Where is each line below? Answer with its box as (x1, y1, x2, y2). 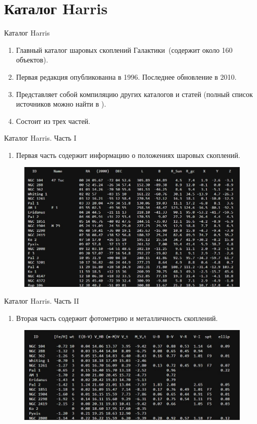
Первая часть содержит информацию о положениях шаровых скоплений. (16, 149, 240, 160)
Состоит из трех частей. (16, 115, 90, 126)
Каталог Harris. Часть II (4, 296, 79, 306)
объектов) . (16, 54, 48, 65)
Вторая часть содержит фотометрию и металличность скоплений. (16, 312, 218, 323)
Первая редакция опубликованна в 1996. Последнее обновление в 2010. (16, 71, 237, 82)
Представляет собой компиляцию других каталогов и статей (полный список (16, 88, 253, 99)
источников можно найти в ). (16, 99, 106, 109)
